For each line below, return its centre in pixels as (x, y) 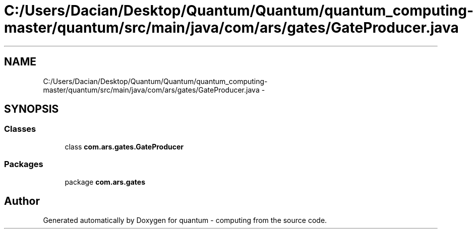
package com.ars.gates (105, 182)
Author (22, 201)
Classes (20, 129)
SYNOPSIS (32, 109)
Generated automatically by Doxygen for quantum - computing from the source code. (185, 220)
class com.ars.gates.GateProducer (124, 146)
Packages (24, 164)
